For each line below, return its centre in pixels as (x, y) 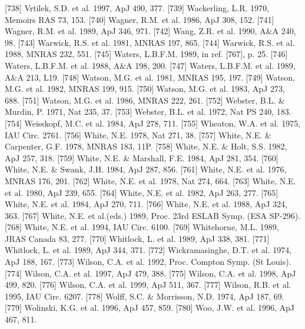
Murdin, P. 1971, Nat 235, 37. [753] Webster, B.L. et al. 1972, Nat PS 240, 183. (148, 112)
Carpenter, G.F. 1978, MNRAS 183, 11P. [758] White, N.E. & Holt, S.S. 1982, (146, 146)
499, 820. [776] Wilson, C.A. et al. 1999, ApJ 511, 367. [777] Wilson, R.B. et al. (148, 285)
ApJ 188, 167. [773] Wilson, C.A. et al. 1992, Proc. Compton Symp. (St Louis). (148, 262)
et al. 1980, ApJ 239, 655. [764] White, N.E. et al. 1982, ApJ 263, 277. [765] (142, 192)
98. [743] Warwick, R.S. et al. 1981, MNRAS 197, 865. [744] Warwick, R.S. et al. (150, 42)
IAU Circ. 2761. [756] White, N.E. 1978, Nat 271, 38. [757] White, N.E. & (138, 134)
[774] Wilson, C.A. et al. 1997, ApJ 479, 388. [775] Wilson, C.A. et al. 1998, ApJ (150, 273)
